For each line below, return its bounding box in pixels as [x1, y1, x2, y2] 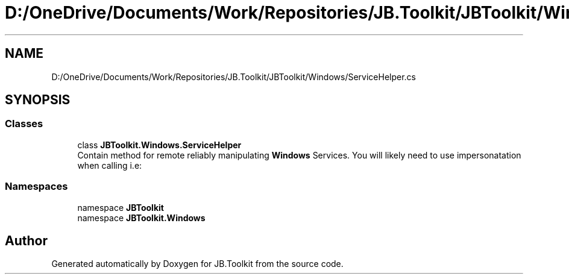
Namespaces [5, 180, 68, 193]
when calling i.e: [77, 160, 142, 171]
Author [5, 233, 48, 248]
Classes [5, 118, 43, 130]
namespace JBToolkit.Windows [77, 212, 206, 223]
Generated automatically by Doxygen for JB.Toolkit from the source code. [51, 259, 344, 269]
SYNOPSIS [5, 92, 71, 108]
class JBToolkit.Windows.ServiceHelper [77, 139, 242, 150]
